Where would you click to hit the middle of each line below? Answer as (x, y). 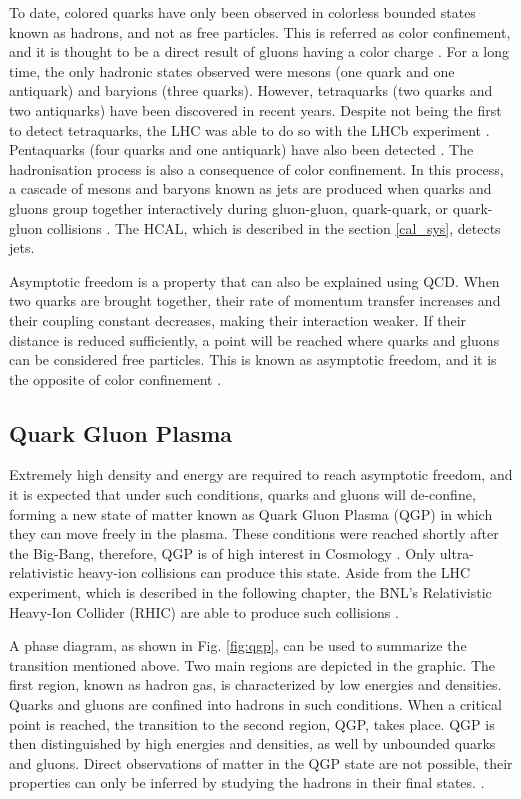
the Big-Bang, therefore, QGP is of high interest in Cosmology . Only (222, 552)
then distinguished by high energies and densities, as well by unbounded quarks (252, 743)
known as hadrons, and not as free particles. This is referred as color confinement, (260, 31)
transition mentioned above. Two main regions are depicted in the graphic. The (252, 664)
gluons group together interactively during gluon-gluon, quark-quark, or (229, 207)
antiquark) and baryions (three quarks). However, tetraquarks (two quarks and (251, 90)
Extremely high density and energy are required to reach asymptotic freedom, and (261, 474)
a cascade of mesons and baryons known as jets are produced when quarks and (250, 188)
